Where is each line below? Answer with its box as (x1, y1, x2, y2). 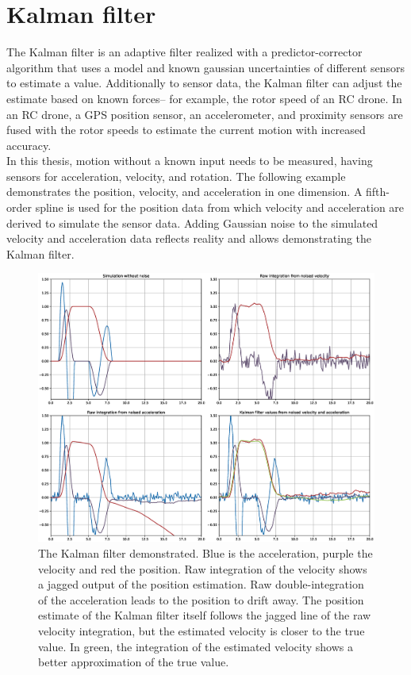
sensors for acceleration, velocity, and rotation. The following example (6, 167, 346, 184)
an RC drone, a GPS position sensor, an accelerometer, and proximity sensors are (6, 105, 403, 122)
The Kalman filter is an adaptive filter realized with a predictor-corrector (6, 44, 363, 60)
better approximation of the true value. (38, 654, 229, 670)
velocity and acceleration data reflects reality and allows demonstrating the (6, 230, 372, 247)
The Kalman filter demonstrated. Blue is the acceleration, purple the (38, 545, 373, 562)
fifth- (366, 183, 390, 200)
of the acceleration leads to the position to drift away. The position (38, 591, 364, 608)
